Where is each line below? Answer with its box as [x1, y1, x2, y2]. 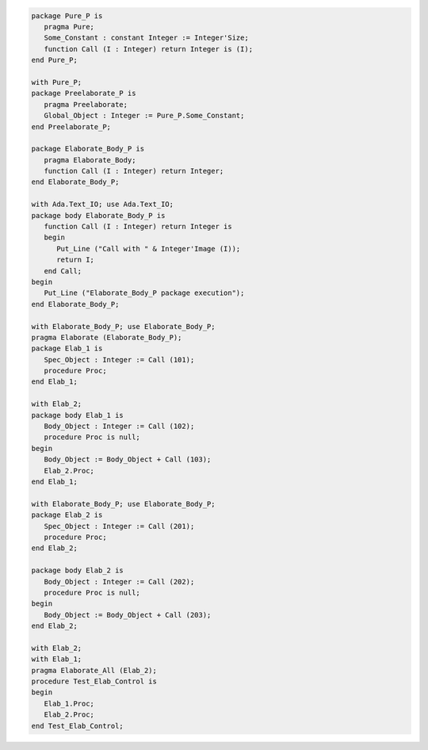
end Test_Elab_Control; [31, 721, 124, 730]
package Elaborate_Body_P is [31, 144, 145, 154]
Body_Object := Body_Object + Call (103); [44, 455, 212, 464]
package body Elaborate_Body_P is [31, 211, 166, 220]
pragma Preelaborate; [44, 100, 128, 109]
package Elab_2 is [31, 511, 103, 519]
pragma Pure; [44, 22, 95, 31]
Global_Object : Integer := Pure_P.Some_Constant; [44, 111, 245, 121]
